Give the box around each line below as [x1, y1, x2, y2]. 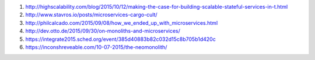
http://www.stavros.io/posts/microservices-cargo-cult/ [25, 12, 157, 18]
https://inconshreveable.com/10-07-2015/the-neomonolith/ [25, 43, 167, 50]
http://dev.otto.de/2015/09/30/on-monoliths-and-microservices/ [25, 28, 181, 35]
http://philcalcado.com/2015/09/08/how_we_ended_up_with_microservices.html [25, 19, 218, 26]
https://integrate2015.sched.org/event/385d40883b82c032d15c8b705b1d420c [25, 35, 216, 43]
